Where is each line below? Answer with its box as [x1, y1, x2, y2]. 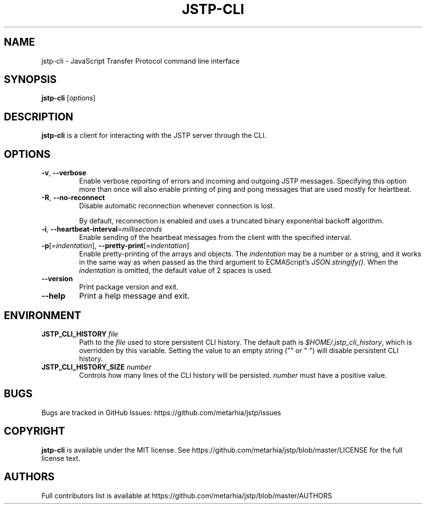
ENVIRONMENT [4, 309, 81, 322]
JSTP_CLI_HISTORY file [41, 329, 118, 338]
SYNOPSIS [4, 73, 57, 86]
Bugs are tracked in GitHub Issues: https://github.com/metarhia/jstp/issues [41, 408, 281, 417]
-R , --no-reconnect [41, 193, 105, 202]
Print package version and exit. [79, 283, 178, 291]
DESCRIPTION [4, 110, 73, 123]
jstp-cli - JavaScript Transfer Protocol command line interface [41, 56, 240, 65]
